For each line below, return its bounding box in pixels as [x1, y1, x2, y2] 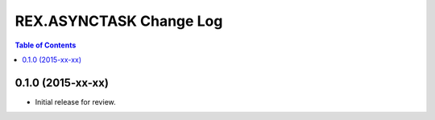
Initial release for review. [35, 97, 116, 106]
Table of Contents [14, 40, 77, 50]
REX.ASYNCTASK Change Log [14, 12, 223, 30]
